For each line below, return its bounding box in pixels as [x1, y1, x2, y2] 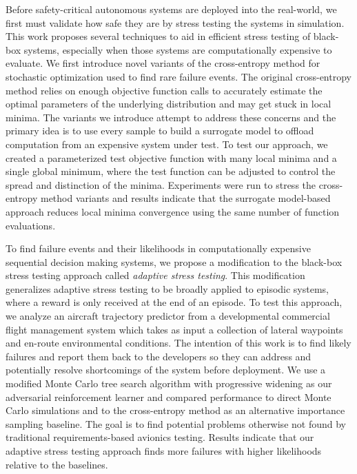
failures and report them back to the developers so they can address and [6, 349, 312, 363]
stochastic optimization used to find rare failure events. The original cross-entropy [6, 69, 351, 83]
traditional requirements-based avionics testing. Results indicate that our [6, 430, 314, 444]
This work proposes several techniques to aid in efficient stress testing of [6, 29, 311, 43]
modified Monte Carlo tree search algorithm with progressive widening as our [6, 376, 332, 391]
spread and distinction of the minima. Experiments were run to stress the [6, 177, 316, 192]
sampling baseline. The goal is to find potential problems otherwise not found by [6, 416, 346, 431]
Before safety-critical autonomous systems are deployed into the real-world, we [6, 2, 337, 16]
